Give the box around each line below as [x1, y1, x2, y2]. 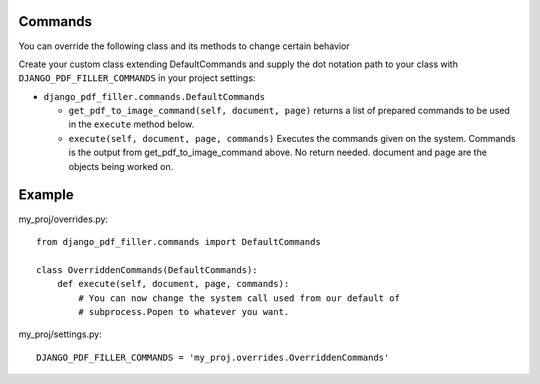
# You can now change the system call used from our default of [78, 292, 400, 304]
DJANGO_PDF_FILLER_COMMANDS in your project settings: [18, 72, 256, 84]
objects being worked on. [68, 160, 174, 172]
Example [18, 186, 74, 204]
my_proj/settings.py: [18, 328, 102, 340]
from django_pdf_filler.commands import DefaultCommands [36, 236, 322, 247]
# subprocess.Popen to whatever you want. [78, 306, 290, 317]
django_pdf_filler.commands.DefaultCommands [43, 91, 266, 102]
